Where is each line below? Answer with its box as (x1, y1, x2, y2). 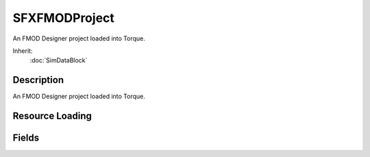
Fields (12, 132, 40, 144)
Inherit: (12, 47, 33, 55)
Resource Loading (12, 110, 92, 122)
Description (12, 74, 64, 86)
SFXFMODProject (12, 10, 114, 25)
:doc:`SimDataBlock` (29, 56, 88, 64)
